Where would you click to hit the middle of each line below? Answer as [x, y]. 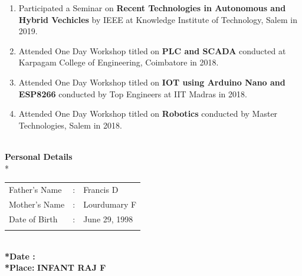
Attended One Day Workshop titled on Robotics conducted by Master [148, 114]
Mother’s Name [37, 204]
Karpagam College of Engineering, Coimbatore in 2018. [119, 62]
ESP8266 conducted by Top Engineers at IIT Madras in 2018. [133, 93]
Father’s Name [35, 189]
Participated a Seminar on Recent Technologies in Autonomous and [152, 8]
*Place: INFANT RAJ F [55, 267]
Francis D [101, 189]
